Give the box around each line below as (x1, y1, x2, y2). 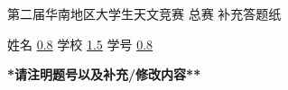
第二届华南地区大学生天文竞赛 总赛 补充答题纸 (7, 4, 282, 22)
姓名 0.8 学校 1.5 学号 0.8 (7, 34, 153, 53)
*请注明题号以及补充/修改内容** (7, 65, 201, 84)
